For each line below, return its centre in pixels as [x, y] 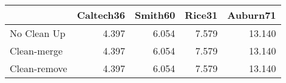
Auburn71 [252, 15]
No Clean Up [38, 33]
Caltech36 [101, 15]
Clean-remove [39, 68]
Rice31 [201, 15]
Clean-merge [36, 51]
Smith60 [155, 15]
